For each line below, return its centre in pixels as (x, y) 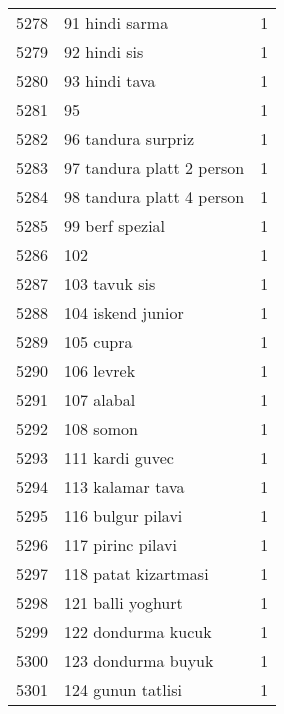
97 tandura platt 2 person (154, 167)
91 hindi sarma (116, 22)
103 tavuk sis (110, 283)
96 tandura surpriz (129, 138)
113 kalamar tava (124, 486)
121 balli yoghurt (123, 602)
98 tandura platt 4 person (154, 196)
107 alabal (100, 399)
